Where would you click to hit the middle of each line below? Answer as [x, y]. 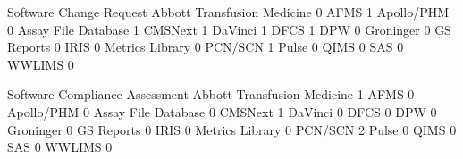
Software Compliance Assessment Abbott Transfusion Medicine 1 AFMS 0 [211, 94]
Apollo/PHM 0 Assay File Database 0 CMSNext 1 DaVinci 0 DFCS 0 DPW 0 [222, 111]
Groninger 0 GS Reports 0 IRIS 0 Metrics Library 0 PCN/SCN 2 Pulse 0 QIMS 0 [232, 129]
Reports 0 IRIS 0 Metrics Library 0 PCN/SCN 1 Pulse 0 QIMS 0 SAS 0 [206, 47]
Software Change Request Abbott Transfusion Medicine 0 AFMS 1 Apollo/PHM [228, 12]
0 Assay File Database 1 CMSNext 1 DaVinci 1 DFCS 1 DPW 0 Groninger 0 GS [229, 29]
